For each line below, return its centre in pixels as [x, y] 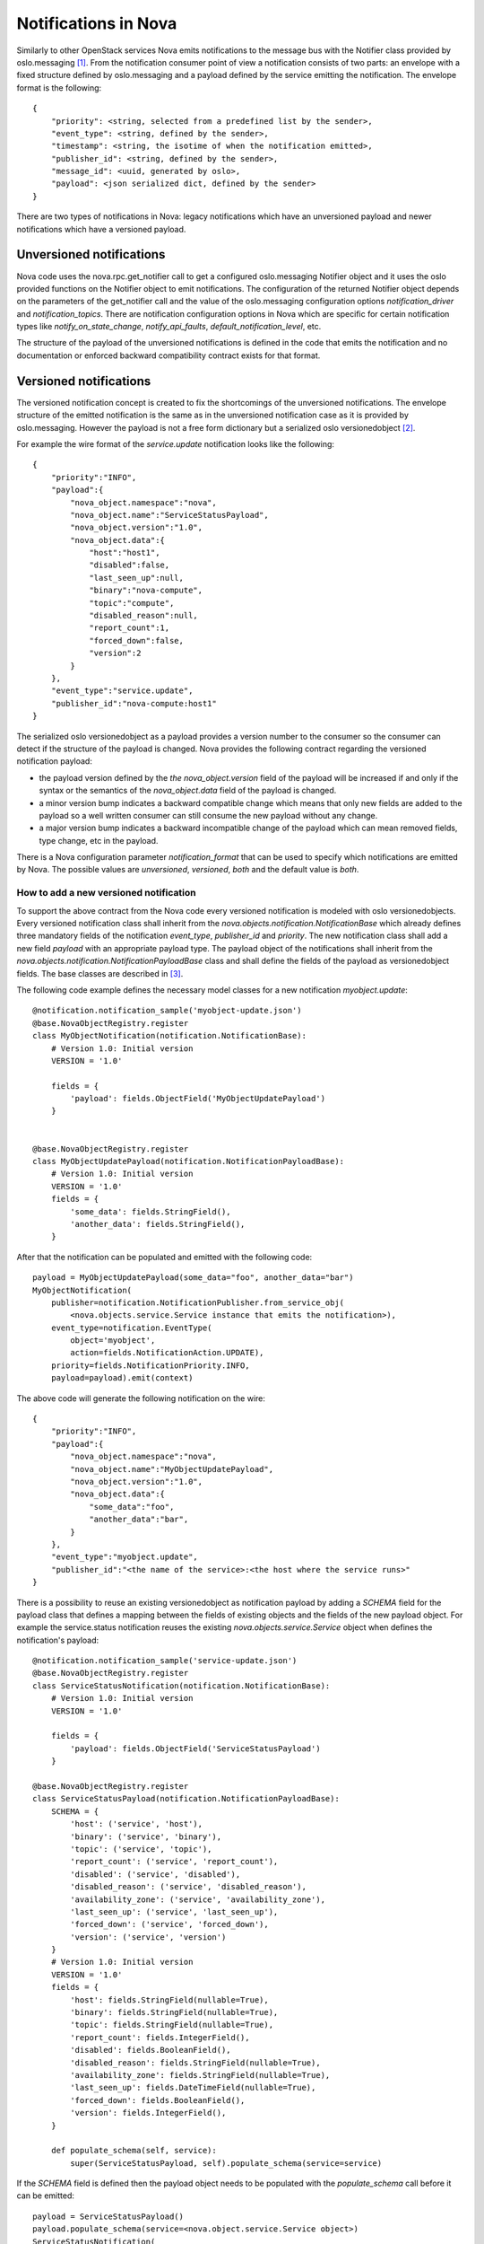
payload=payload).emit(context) [122, 1378]
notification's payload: [58, 1640]
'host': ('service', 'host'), [137, 1824]
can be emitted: [46, 2196]
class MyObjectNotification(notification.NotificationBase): [169, 1036]
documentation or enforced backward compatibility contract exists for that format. [169, 355]
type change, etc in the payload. [99, 840]
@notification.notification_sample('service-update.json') [165, 1661]
